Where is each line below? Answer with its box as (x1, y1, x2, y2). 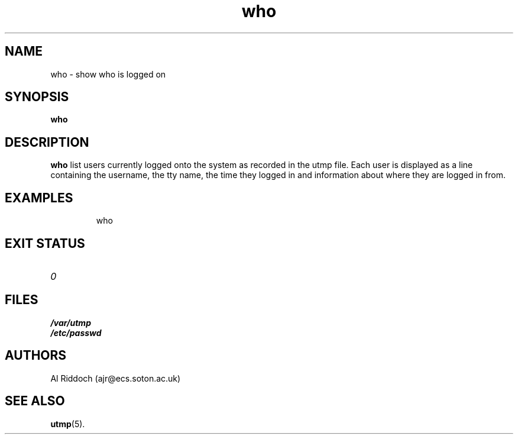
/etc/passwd (50, 327, 102, 338)
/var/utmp (50, 317, 91, 328)
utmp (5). (50, 418, 85, 429)
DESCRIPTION (5, 134, 89, 150)
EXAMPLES (5, 190, 73, 205)
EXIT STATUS (5, 235, 85, 251)
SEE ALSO (5, 393, 65, 409)
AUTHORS (5, 348, 67, 363)
